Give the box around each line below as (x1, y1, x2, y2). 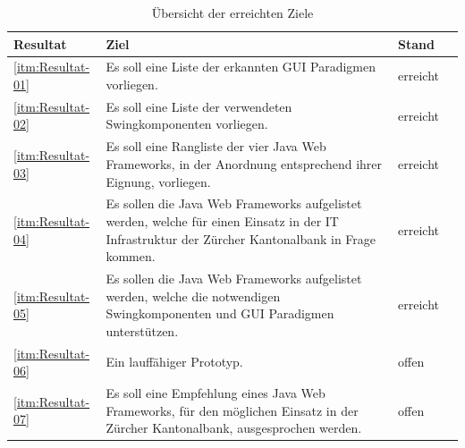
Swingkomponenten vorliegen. (106, 114, 268, 133)
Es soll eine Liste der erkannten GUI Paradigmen (106, 57, 376, 76)
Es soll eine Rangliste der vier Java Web (106, 137, 326, 156)
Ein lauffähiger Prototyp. (106, 352, 243, 371)
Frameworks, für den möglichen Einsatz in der (106, 401, 359, 419)
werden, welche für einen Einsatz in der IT (106, 211, 339, 230)
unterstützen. (106, 321, 179, 340)
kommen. (106, 247, 156, 266)
